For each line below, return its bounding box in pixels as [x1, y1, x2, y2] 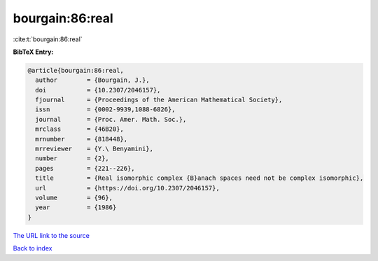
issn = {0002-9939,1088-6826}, [35, 106, 176, 113]
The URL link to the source [13, 231, 90, 239]
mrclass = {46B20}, [35, 125, 124, 133]
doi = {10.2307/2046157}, [35, 86, 161, 94]
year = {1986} [35, 204, 117, 211]
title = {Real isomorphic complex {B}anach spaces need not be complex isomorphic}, [35, 174, 364, 182]
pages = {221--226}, [35, 164, 136, 172]
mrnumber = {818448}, [35, 135, 128, 143]
